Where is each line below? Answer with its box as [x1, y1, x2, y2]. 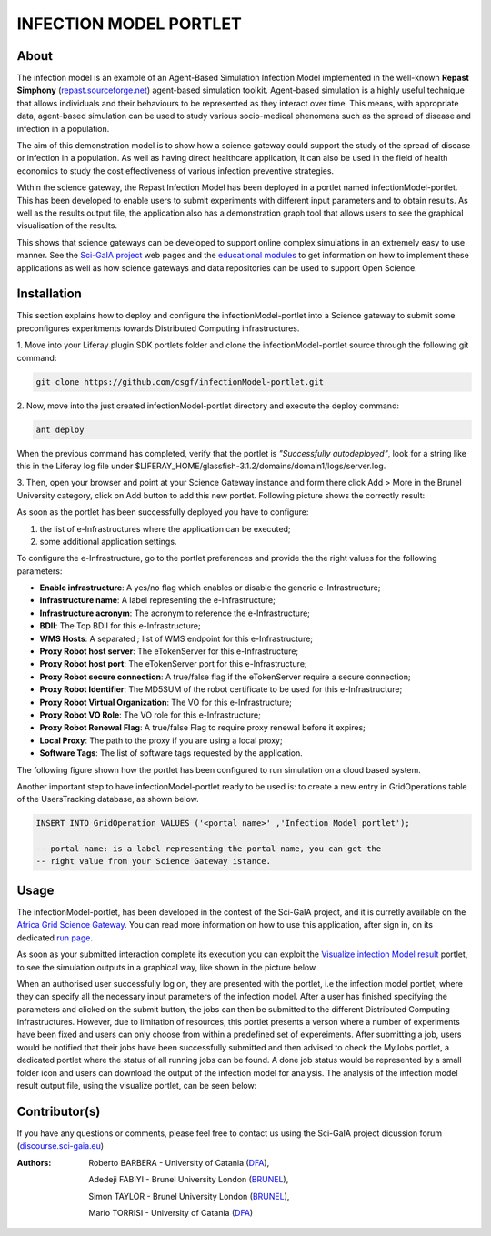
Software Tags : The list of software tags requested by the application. [39, 748, 304, 759]
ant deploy [35, 424, 85, 435]
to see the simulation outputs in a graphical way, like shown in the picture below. [16, 961, 318, 972]
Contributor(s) [16, 1103, 101, 1119]
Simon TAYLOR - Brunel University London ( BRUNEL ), [88, 1191, 290, 1201]
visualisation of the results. [16, 220, 118, 231]
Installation [16, 286, 82, 302]
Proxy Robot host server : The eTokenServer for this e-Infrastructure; [39, 646, 299, 657]
